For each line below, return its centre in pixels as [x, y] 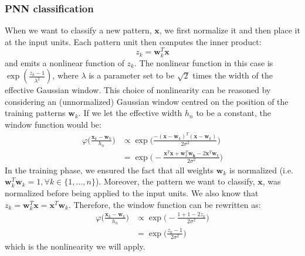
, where [65, 75]
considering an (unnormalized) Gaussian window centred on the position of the [147, 101]
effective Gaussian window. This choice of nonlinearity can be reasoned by [138, 90]
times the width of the [233, 75]
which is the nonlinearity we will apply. [75, 246]
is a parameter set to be [132, 75]
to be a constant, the [234, 113]
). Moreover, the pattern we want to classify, [175, 181]
